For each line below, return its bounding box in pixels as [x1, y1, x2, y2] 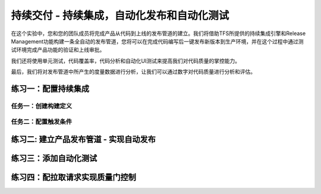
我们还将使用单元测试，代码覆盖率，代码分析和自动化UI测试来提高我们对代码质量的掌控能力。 [11, 57, 241, 64]
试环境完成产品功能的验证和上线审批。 [11, 46, 105, 54]
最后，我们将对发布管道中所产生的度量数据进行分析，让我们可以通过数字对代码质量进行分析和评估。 [11, 68, 256, 76]
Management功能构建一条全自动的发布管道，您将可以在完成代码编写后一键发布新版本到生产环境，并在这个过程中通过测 [11, 37, 304, 45]
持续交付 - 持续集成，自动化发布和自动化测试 [11, 9, 229, 22]
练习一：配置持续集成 [11, 83, 89, 93]
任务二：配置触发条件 [11, 118, 73, 126]
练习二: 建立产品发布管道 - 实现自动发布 [11, 134, 156, 145]
